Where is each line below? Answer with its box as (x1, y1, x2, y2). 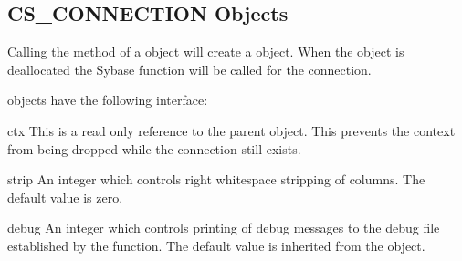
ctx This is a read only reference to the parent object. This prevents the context (7, 120, 456, 140)
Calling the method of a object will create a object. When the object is (7, 42, 404, 61)
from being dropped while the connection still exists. (7, 139, 301, 158)
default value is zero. (7, 187, 123, 206)
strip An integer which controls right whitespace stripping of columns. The (7, 170, 425, 189)
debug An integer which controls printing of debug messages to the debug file (7, 218, 440, 237)
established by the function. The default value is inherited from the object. (7, 235, 425, 255)
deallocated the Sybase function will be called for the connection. (7, 59, 372, 78)
